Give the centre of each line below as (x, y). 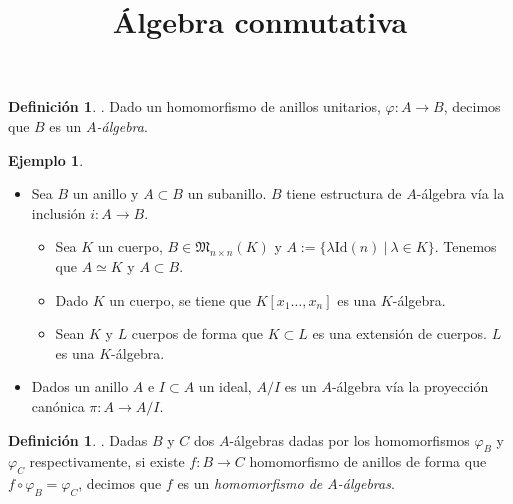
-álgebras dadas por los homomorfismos (349, 439)
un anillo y (105, 193)
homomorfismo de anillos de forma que (368, 461)
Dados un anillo (80, 386)
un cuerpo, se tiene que (180, 299)
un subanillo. (227, 193)
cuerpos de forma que (197, 333)
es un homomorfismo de (250, 483)
